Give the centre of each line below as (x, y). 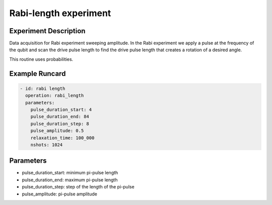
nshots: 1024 (47, 145)
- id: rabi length (43, 88)
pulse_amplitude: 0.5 (57, 131)
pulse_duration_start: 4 (61, 110)
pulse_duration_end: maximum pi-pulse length (70, 180)
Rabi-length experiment (60, 13)
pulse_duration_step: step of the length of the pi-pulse (78, 187)
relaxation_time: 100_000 (62, 138)
